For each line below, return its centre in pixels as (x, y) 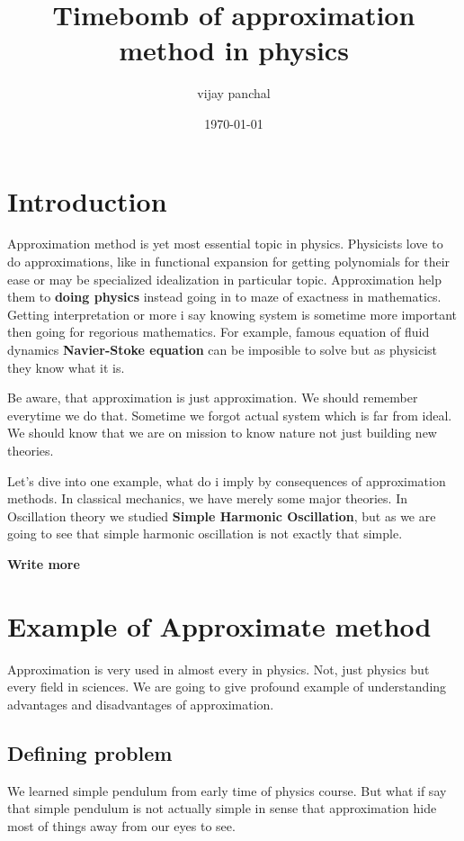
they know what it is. (66, 367)
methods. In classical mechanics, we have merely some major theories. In (207, 498)
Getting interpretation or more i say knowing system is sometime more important (232, 314)
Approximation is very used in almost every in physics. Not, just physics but (219, 669)
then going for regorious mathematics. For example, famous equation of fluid (219, 332)
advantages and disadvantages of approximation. (141, 704)
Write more (44, 563)
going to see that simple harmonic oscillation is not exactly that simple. (205, 534)
